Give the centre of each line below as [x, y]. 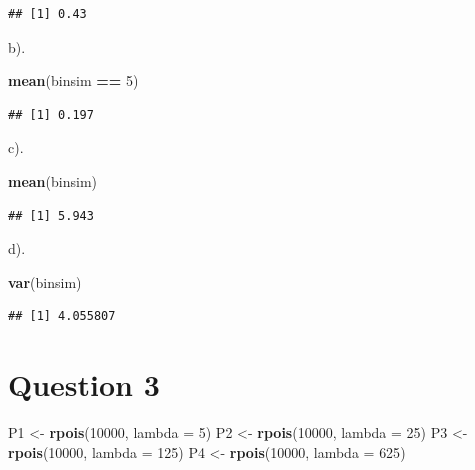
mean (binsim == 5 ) [73, 80]
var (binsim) [45, 281]
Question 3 [84, 384]
